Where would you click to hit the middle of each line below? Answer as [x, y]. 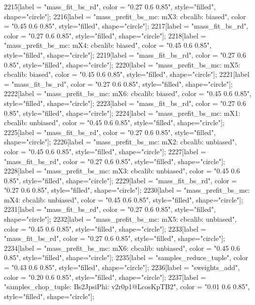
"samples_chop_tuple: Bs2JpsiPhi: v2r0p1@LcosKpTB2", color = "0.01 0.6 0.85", [127, 287]
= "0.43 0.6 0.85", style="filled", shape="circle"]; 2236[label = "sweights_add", [122, 267]
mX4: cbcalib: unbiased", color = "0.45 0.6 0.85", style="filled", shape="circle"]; [124, 199]
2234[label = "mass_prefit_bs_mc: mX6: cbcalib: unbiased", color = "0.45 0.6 [122, 248]
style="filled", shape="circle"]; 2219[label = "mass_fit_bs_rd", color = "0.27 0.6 [125, 54]
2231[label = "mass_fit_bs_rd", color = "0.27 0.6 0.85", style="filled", [110, 209]
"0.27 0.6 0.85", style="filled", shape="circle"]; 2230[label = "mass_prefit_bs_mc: [127, 190]
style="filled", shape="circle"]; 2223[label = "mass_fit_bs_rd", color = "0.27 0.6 [125, 103]
